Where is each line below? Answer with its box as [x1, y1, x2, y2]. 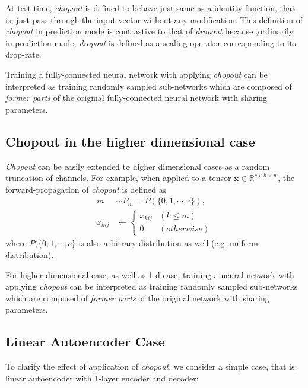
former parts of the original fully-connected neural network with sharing [5, 91, 268, 104]
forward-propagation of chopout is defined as [5, 183, 167, 195]
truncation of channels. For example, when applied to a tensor [5, 171, 231, 184]
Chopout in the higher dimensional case [5, 132, 255, 150]
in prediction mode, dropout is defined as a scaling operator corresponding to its [5, 36, 296, 49]
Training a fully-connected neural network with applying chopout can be [5, 68, 268, 80]
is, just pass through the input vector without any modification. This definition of [5, 13, 303, 26]
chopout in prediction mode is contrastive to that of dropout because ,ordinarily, [5, 25, 296, 37]
